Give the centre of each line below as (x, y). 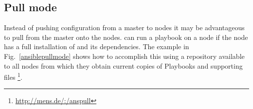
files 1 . (13, 76)
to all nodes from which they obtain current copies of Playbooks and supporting (123, 65)
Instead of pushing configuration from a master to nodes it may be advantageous (124, 27)
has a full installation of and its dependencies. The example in (97, 46)
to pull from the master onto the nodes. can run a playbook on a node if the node (126, 37)
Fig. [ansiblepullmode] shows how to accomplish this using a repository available (124, 56)
